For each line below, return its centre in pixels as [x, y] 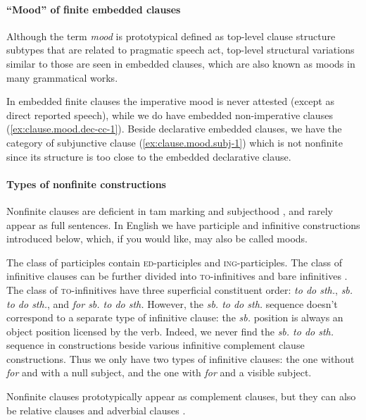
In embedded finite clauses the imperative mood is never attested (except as [170, 101]
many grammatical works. [62, 77]
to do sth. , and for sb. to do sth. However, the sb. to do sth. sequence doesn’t [172, 303]
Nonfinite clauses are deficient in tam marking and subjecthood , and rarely [170, 210]
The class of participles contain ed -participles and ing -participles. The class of [175, 262]
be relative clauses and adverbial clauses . [96, 410]
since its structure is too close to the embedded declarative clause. [149, 156]
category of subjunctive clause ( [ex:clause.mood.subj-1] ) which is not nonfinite [175, 142]
